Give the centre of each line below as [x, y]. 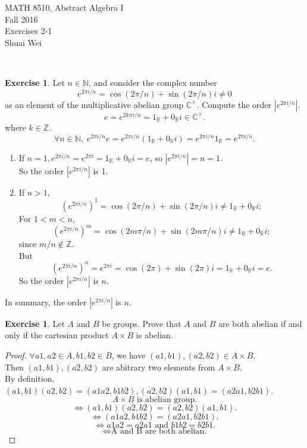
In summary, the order [46, 302]
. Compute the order [234, 104]
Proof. [16, 355]
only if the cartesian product [57, 335]
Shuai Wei [23, 42]
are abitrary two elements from [159, 367]
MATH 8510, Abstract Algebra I [64, 7]
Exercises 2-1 [29, 31]
